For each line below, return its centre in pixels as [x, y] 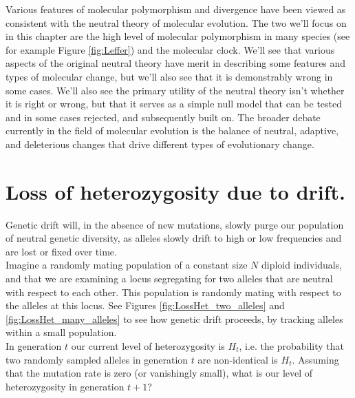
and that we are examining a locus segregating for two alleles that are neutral [169, 279]
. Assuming [315, 359]
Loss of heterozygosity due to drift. [176, 191]
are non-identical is [238, 359]
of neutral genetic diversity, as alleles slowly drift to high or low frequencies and [174, 238]
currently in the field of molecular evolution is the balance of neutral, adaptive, [172, 130]
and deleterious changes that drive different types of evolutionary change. [160, 144]
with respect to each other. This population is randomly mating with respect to [173, 292]
